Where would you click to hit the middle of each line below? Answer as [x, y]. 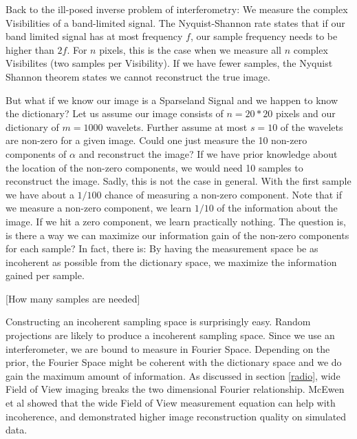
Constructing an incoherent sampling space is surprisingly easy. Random [158, 321]
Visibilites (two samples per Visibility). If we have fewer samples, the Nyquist [169, 63]
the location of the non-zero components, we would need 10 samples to [154, 167]
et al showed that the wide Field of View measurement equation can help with [171, 403]
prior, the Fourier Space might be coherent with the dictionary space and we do [174, 362]
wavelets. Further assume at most [177, 126]
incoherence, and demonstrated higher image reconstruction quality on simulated [176, 416]
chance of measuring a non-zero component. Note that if [223, 194]
